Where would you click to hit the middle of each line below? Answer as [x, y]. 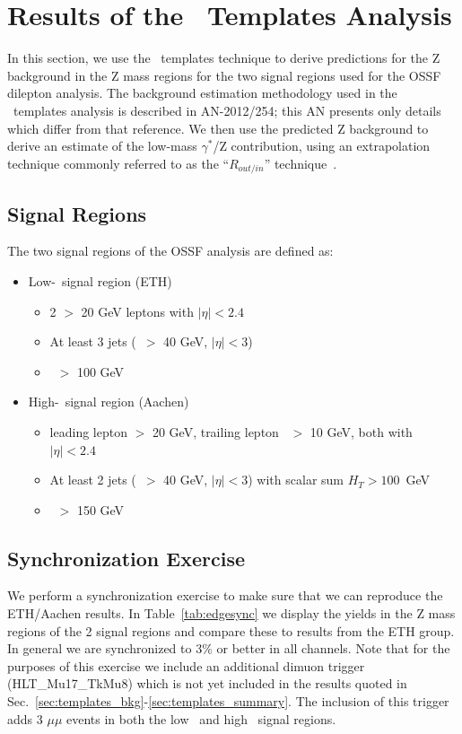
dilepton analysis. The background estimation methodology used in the [202, 93]
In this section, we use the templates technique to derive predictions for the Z [224, 58]
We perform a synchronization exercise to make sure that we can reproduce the [225, 595]
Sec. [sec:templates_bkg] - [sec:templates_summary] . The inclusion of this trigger [228, 701]
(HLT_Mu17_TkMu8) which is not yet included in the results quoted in [207, 683]
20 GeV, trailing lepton [215, 431]
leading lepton [88, 431]
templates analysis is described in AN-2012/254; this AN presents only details [227, 110]
